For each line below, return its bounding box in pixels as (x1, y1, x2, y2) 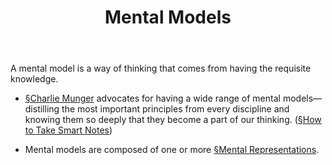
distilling (24, 103, 60, 115)
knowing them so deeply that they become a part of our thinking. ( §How (24, 114, 322, 126)
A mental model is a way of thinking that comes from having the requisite (10, 62, 312, 75)
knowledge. (10, 73, 59, 85)
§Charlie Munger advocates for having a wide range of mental (24, 92, 281, 105)
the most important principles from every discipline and (61, 103, 290, 115)
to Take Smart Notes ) (24, 124, 113, 136)
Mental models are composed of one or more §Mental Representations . (24, 144, 320, 156)
